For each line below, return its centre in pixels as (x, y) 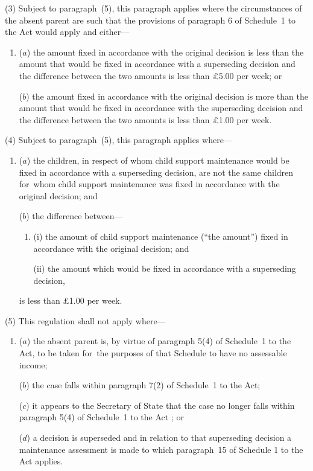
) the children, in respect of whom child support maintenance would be (158, 160)
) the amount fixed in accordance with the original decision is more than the (167, 96)
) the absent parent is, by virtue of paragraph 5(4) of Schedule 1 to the (159, 341)
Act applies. (41, 461)
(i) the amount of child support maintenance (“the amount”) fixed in (161, 236)
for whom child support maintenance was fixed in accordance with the (149, 184)
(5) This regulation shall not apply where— (85, 320)
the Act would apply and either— (67, 32)
